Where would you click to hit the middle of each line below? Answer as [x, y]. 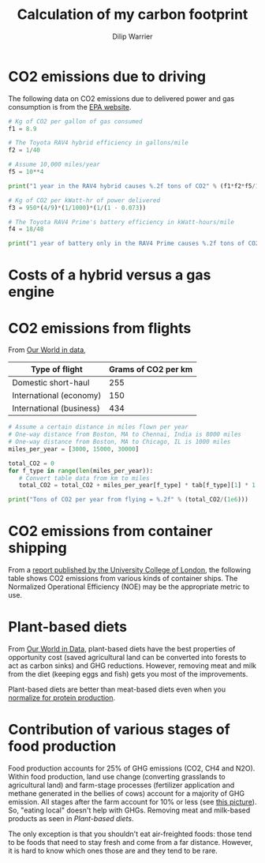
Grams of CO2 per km [151, 370]
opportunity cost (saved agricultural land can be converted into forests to [127, 658]
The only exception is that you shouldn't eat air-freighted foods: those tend [130, 834]
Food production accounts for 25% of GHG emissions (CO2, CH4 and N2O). [132, 768]
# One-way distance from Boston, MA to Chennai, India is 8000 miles [125, 435]
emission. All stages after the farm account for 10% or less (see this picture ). [132, 802]
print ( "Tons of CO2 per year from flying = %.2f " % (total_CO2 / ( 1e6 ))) [128, 500]
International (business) [56, 408]
